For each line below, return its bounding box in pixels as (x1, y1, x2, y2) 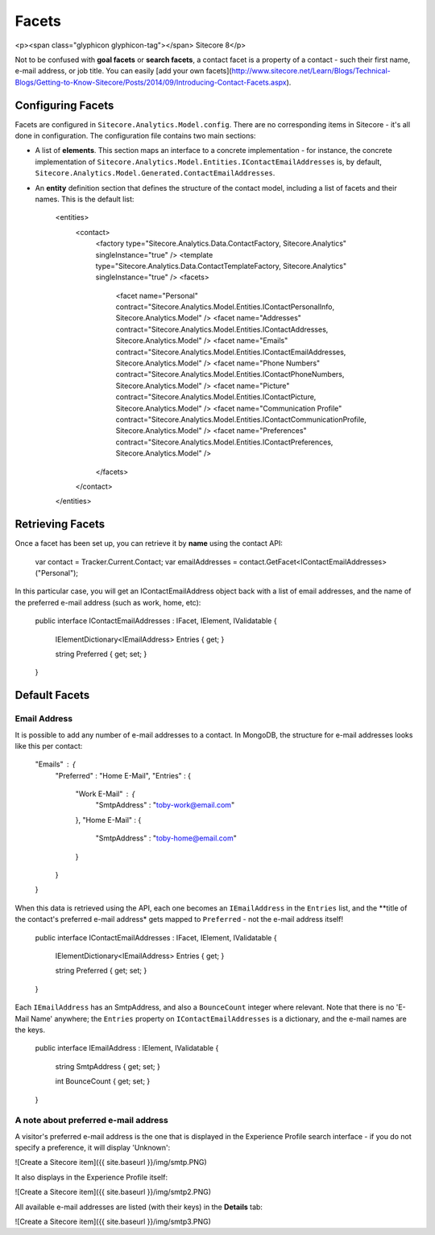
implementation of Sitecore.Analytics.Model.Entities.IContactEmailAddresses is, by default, (35, 157, 382, 167)
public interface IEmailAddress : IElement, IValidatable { (35, 1043, 219, 1053)
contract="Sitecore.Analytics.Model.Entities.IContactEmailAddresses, (115, 347, 346, 357)
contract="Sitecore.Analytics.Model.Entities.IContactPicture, (115, 392, 317, 402)
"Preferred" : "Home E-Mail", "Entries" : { (55, 770, 191, 780)
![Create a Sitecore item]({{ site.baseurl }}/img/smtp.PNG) (14, 1158, 207, 1167)
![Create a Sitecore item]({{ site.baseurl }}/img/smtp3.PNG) (14, 1216, 211, 1226)
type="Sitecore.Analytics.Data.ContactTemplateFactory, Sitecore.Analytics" (95, 261, 346, 271)
